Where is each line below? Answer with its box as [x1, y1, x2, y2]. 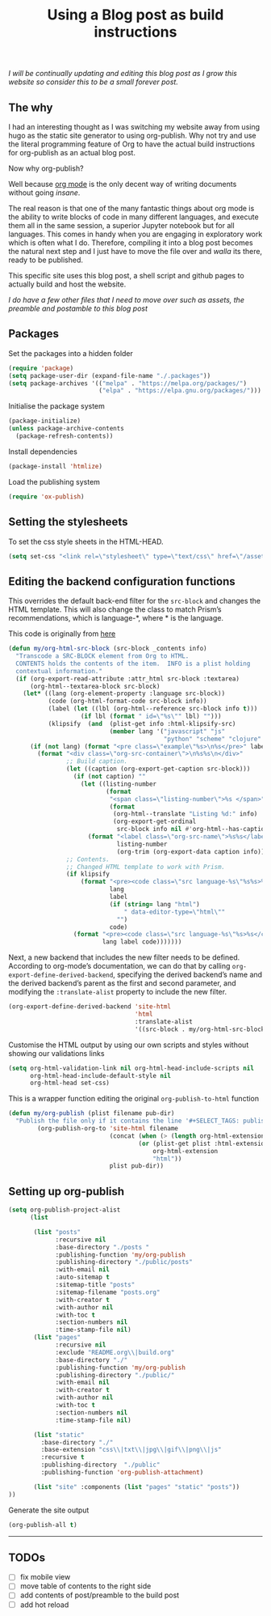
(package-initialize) [8, 417, 81, 426]
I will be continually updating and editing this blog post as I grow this [8, 69, 238, 78]
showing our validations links [8, 1048, 105, 1058]
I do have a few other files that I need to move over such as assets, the [8, 295, 244, 304]
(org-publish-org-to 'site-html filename [37, 1125, 179, 1133]
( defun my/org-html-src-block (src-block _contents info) [8, 645, 207, 653]
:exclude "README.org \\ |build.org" [55, 1348, 175, 1356]
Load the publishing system [8, 477, 101, 486]
